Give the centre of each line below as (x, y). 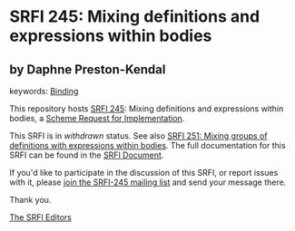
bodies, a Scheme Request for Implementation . (97, 118)
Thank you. (30, 200)
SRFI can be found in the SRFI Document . (87, 155)
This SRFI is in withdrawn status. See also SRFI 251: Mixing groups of (138, 136)
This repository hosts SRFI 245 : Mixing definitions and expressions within (147, 109)
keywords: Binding (44, 91)
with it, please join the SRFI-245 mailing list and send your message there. (148, 182)
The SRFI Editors (41, 217)
